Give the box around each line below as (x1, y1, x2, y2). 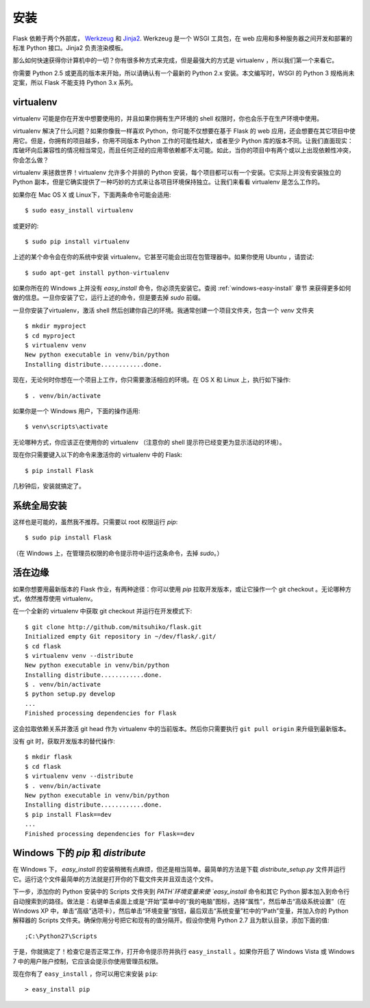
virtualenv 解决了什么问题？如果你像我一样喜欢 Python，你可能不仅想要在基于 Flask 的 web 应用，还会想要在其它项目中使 (12, 127, 356, 135)
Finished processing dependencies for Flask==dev (25, 830, 195, 837)
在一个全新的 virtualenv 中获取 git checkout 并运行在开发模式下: (12, 607, 193, 615)
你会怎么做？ (12, 156, 49, 164)
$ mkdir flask (25, 753, 72, 761)
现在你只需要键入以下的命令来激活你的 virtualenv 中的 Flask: (12, 451, 183, 459)
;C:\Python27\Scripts (25, 932, 97, 940)
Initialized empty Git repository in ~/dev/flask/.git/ (25, 632, 217, 641)
